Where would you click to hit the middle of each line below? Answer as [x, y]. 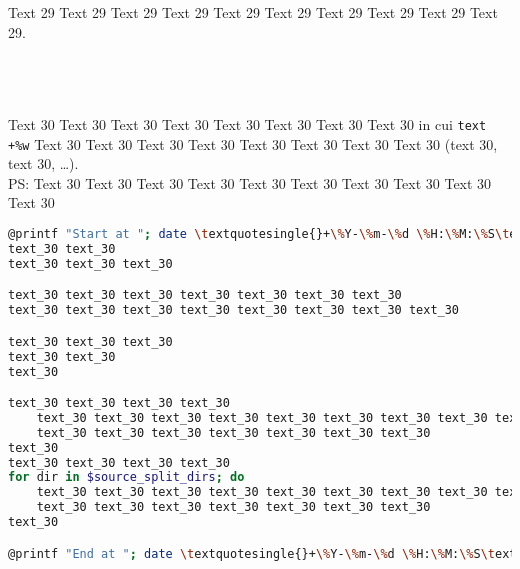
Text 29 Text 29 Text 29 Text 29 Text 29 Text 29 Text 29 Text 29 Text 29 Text [253, 12]
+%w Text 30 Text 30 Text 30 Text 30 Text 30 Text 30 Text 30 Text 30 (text [241, 143]
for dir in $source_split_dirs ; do [126, 477]
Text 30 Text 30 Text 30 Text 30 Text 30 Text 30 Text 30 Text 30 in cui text [247, 123]
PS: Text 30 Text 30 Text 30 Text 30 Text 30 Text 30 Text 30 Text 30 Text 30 [250, 182]
